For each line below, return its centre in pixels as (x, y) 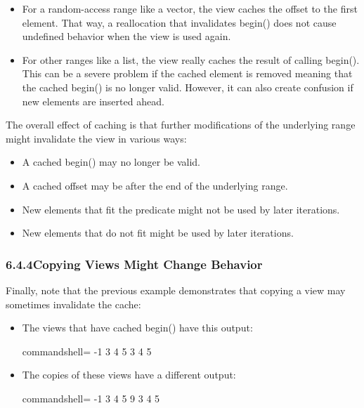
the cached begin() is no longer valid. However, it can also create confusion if (188, 87)
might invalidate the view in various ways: (96, 138)
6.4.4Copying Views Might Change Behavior (134, 264)
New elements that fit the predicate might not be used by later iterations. (181, 209)
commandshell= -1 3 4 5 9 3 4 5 (91, 398)
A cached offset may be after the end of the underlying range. (155, 185)
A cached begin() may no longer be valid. (111, 162)
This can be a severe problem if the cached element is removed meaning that (187, 73)
